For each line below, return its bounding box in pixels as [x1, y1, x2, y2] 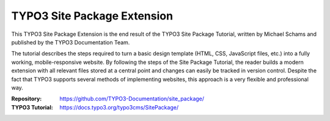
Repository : [11, 95, 42, 103]
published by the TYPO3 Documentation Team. [11, 38, 130, 46]
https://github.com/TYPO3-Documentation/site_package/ [59, 95, 205, 103]
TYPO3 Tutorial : [11, 103, 53, 111]
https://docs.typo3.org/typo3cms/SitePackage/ [59, 103, 179, 111]
